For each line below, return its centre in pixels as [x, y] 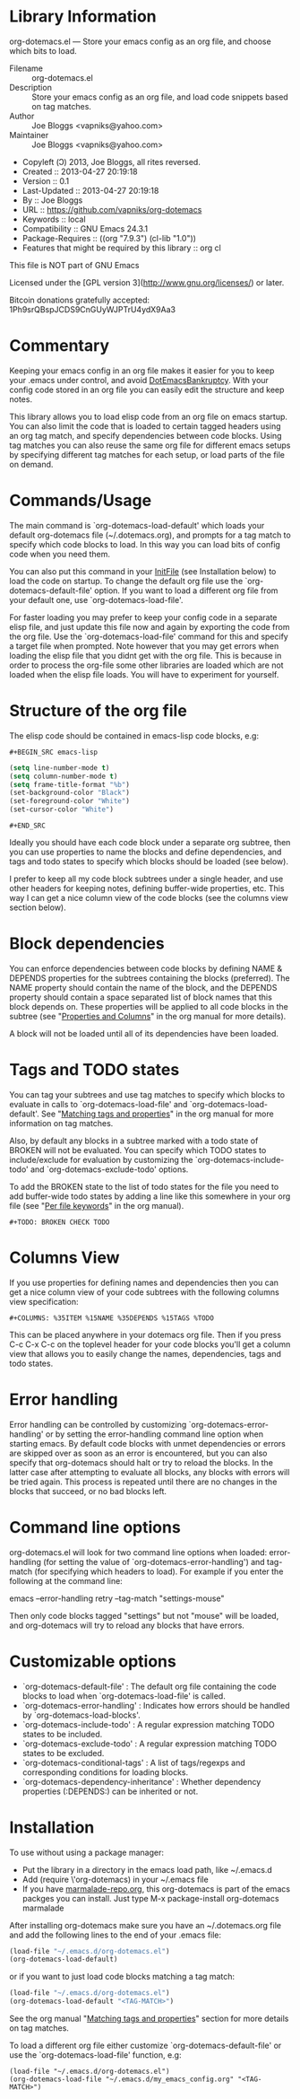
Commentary [60, 346]
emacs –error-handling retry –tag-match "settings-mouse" [117, 1598]
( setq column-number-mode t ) [64, 776]
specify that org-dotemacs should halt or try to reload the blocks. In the [141, 1462]
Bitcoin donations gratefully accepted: [80, 300]
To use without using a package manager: [86, 1852]
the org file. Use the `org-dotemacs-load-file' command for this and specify [149, 636]
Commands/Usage [81, 501]
